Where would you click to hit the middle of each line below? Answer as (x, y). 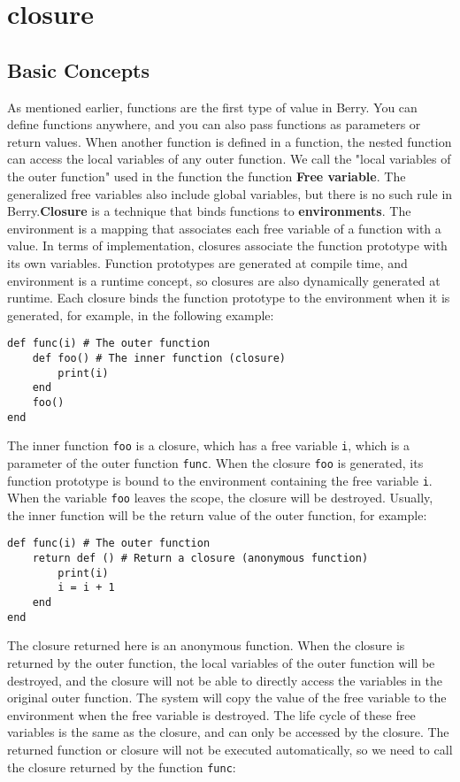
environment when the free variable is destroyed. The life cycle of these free (211, 714)
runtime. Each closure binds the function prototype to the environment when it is (229, 298)
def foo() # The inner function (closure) (159, 358)
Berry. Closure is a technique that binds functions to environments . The (209, 211)
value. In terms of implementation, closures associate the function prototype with (227, 245)
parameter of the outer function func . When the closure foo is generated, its (215, 462)
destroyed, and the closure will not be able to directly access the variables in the (225, 680)
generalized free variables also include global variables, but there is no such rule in (230, 193)
